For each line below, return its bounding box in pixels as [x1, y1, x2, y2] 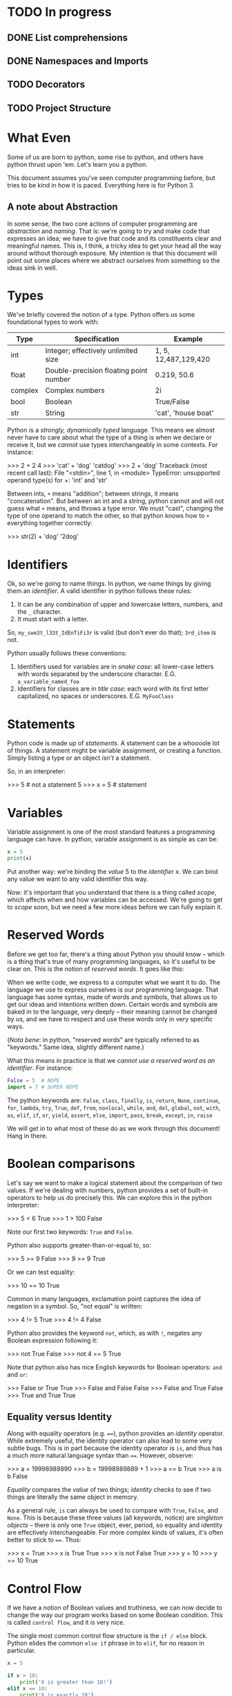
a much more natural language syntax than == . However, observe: [7, 1451, 194, 1460]
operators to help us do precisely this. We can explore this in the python [7, 1193, 212, 1201]
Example [173, 334, 203, 344]
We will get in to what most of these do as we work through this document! [7, 1124, 220, 1132]
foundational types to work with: [7, 318, 99, 326]
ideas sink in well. [7, 264, 57, 272]
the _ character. [17, 608, 62, 616]
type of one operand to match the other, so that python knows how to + [7, 511, 210, 520]
